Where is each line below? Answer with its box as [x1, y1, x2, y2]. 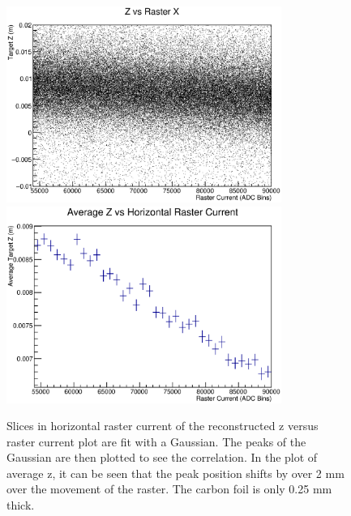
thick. [6, 497, 35, 514]
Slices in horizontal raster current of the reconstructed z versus [6, 417, 319, 434]
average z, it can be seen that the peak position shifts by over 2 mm [6, 464, 345, 481]
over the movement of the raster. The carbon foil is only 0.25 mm [6, 480, 332, 497]
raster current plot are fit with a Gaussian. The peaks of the [6, 433, 306, 450]
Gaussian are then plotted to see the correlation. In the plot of [6, 449, 318, 466]
